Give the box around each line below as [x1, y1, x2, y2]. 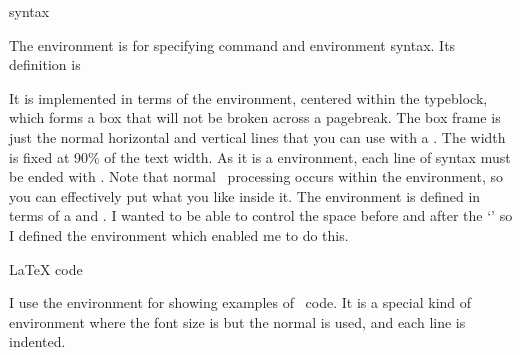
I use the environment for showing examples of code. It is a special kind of [9, 292, 472, 313]
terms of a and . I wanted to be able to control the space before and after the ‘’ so [9, 205, 513, 226]
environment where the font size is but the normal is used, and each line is [9, 311, 466, 332]
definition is [9, 54, 81, 75]
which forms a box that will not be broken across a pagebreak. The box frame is [9, 107, 501, 128]
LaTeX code [9, 258, 83, 279]
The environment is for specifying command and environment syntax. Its [9, 34, 456, 55]
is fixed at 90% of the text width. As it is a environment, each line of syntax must [9, 146, 511, 167]
